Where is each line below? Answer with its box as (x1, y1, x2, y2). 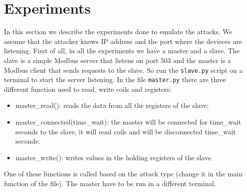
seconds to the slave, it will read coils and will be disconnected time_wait (15, 126, 236, 136)
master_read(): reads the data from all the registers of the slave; (15, 100, 209, 110)
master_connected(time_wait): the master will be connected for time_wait (15, 117, 241, 127)
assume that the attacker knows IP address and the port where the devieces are (4, 36, 242, 46)
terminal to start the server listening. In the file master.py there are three (4, 74, 226, 85)
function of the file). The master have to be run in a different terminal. (4, 178, 216, 188)
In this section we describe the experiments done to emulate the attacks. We (4, 26, 232, 37)
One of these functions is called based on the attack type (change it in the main (4, 169, 243, 179)
